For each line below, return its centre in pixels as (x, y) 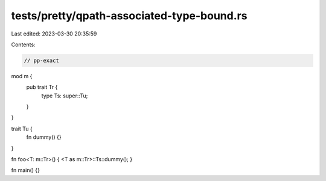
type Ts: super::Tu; (65, 96)
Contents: (23, 44)
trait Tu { (22, 129)
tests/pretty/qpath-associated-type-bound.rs (129, 16)
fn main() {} (26, 170)
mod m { (22, 76)
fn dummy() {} (44, 137)
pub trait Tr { (42, 87)
